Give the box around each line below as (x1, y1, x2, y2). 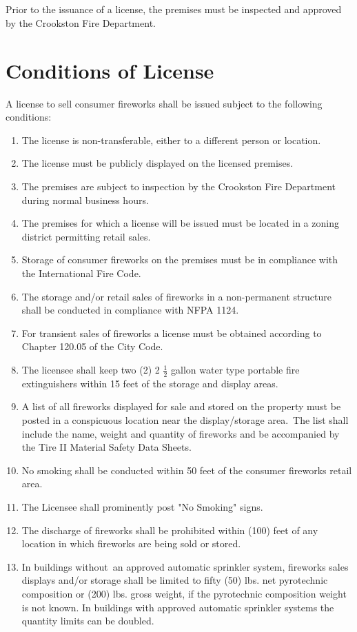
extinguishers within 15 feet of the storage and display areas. (21, 376, 278, 390)
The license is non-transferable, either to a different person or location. (21, 132, 321, 147)
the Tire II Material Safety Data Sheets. (21, 440, 192, 454)
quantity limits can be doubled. (21, 613, 154, 628)
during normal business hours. (21, 192, 149, 207)
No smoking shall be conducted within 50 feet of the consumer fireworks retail (21, 462, 352, 477)
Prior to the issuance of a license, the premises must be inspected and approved (6, 2, 342, 17)
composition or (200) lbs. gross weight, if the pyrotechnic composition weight (21, 586, 347, 600)
